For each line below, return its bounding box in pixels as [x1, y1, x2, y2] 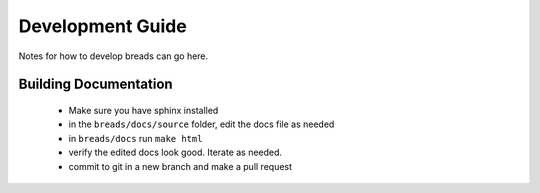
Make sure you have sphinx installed [68, 104, 219, 116]
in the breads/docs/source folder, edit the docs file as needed [68, 118, 335, 130]
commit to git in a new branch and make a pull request [68, 160, 293, 172]
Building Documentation [18, 76, 174, 93]
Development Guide [18, 15, 187, 37]
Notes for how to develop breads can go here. [18, 50, 209, 62]
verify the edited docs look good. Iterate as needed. [68, 146, 283, 159]
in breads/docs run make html [68, 132, 203, 144]
